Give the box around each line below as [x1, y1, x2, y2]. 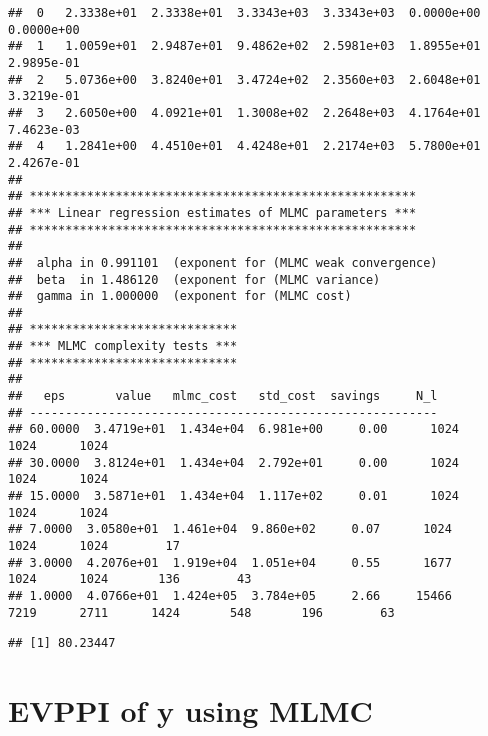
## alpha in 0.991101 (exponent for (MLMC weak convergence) [8, 255, 438, 270]
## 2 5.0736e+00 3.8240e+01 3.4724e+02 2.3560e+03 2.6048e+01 [8, 72, 481, 87]
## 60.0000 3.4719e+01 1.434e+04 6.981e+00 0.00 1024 [8, 422, 460, 437]
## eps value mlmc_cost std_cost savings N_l [8, 389, 438, 404]
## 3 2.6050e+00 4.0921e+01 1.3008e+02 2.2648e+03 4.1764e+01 [8, 105, 481, 120]
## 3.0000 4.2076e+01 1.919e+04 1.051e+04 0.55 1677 [8, 555, 452, 570]
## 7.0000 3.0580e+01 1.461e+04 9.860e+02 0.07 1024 [8, 522, 452, 537]
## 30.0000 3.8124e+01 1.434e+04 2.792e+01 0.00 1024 [8, 455, 460, 470]
